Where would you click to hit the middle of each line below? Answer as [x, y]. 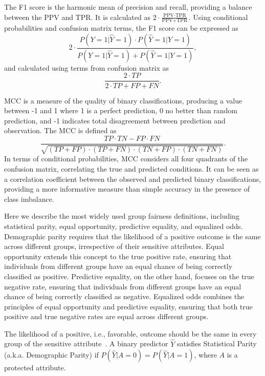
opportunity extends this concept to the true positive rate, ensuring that [118, 256]
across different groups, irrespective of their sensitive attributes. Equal [114, 246]
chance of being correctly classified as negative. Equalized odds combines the [124, 296]
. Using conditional [218, 17]
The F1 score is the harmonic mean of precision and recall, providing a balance [128, 7]
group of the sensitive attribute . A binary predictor [86, 343]
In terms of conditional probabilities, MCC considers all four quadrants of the [126, 159]
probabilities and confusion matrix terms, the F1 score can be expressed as [121, 28]
